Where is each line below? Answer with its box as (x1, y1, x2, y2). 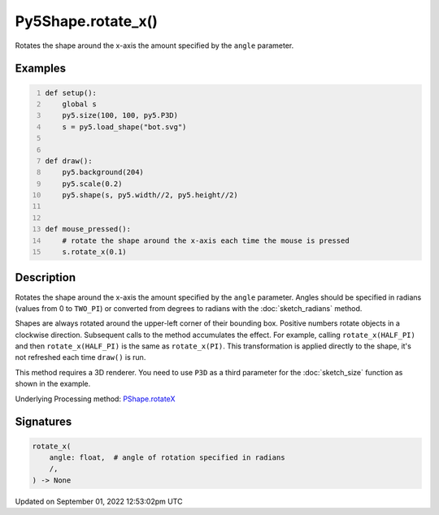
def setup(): (45, 88, 98, 97)
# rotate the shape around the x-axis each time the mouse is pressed (62, 236, 350, 245)
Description (15, 270, 76, 284)
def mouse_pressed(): (45, 224, 132, 234)
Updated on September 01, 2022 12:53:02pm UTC (15, 496, 183, 506)
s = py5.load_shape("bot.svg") (62, 122, 187, 132)
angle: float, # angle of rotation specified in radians (49, 453, 285, 462)
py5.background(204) (62, 167, 144, 177)
